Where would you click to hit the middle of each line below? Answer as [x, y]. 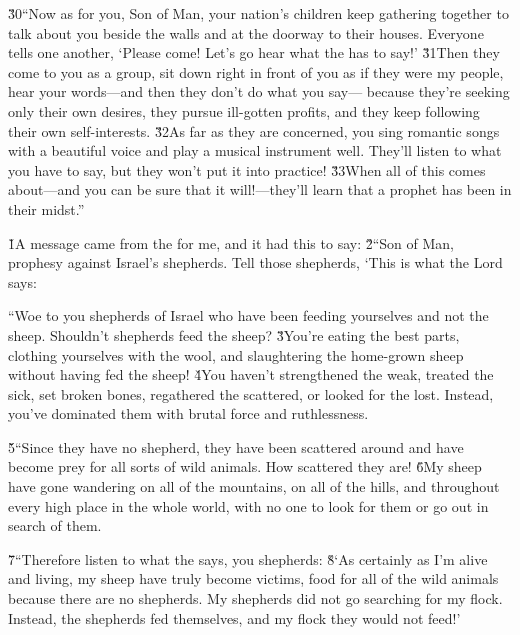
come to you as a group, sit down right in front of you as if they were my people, [256, 71]
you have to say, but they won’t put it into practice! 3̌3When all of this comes [247, 169]
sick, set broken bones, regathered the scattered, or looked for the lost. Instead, [251, 393]
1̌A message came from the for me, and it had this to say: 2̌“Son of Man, [231, 242]
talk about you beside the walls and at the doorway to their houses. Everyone [246, 32]
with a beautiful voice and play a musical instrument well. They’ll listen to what [255, 150]
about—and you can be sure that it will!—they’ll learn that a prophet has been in [260, 189]
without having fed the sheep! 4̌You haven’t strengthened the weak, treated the [251, 374]
